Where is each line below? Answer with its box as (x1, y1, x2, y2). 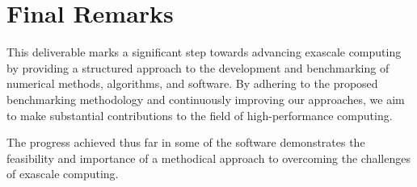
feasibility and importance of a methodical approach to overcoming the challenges (6, 149, 411, 166)
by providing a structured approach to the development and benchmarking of (6, 59, 390, 76)
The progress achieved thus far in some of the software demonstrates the (6, 134, 365, 151)
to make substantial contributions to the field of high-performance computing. (6, 106, 393, 123)
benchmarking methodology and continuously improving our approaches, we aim (6, 90, 405, 107)
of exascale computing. (6, 165, 119, 182)
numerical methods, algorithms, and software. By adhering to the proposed (6, 75, 378, 92)
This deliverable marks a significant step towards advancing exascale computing (6, 44, 402, 60)
